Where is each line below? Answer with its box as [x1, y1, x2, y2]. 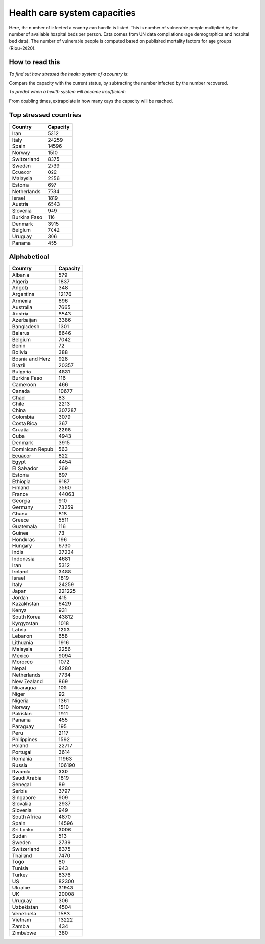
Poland [12, 743, 28, 749]
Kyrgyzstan [12, 620, 39, 627]
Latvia [12, 627, 26, 633]
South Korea [12, 613, 41, 620]
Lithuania [12, 639, 34, 646]
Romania [12, 755, 32, 762]
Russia [12, 762, 28, 769]
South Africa [12, 813, 41, 820]
